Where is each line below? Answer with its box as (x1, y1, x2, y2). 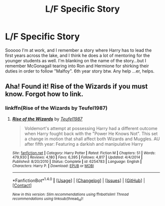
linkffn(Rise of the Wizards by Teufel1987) (5, 104, 108, 111)
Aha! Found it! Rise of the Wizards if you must (5, 82, 148, 91)
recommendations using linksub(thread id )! (12, 196, 83, 202)
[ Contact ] (12, 182, 32, 188)
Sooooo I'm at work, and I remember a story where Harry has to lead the (5, 47, 152, 53)
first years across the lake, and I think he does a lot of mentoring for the (5, 52, 150, 58)
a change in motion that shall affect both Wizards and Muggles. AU (24, 136, 160, 142)
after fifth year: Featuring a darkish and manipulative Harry (24, 141, 143, 147)
